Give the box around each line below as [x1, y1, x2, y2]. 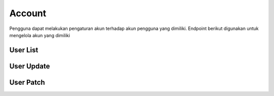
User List [9, 46, 39, 54]
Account [9, 8, 47, 19]
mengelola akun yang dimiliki [9, 32, 71, 38]
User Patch [9, 78, 45, 86]
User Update [9, 61, 50, 71]
